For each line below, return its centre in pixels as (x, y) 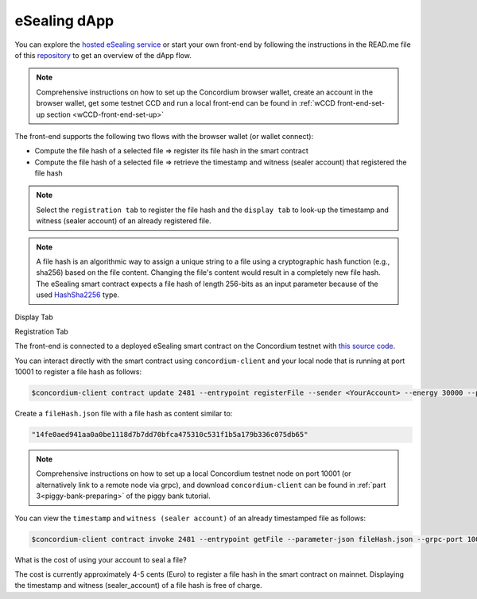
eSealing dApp (64, 21)
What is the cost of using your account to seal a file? (101, 559)
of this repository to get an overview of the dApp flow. (103, 55)
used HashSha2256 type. (78, 295)
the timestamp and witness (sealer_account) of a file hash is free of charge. (138, 585)
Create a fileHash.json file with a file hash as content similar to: (124, 414)
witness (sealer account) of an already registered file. (124, 221)
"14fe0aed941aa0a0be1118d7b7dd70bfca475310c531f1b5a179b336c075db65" (170, 435)
